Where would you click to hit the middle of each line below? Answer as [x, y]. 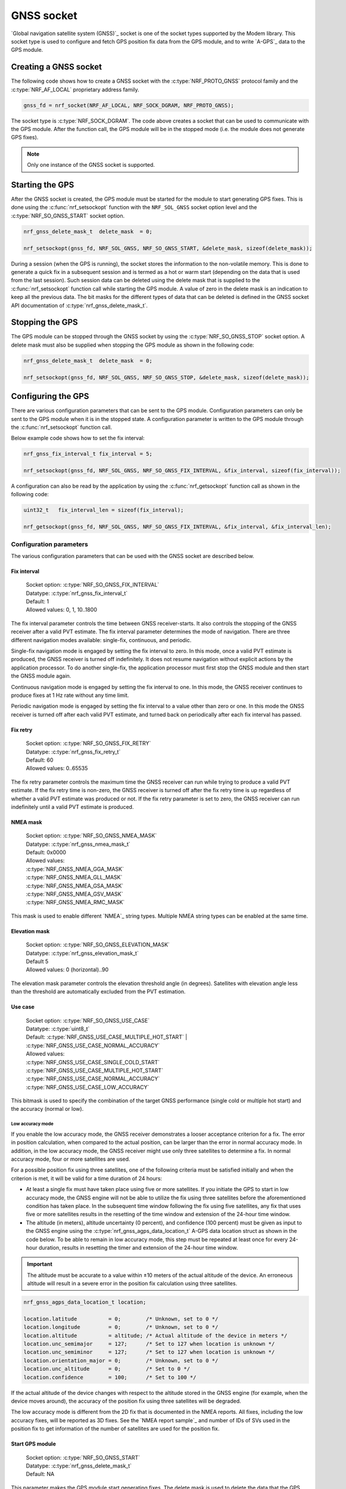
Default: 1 [38, 602]
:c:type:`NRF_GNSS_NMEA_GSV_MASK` [74, 894]
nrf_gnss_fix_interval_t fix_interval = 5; [88, 454]
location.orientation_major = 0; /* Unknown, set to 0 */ [121, 1360]
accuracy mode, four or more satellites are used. [71, 1159]
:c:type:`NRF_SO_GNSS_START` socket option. [68, 216]
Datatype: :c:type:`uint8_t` [58, 1029]
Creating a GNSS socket [57, 67]
